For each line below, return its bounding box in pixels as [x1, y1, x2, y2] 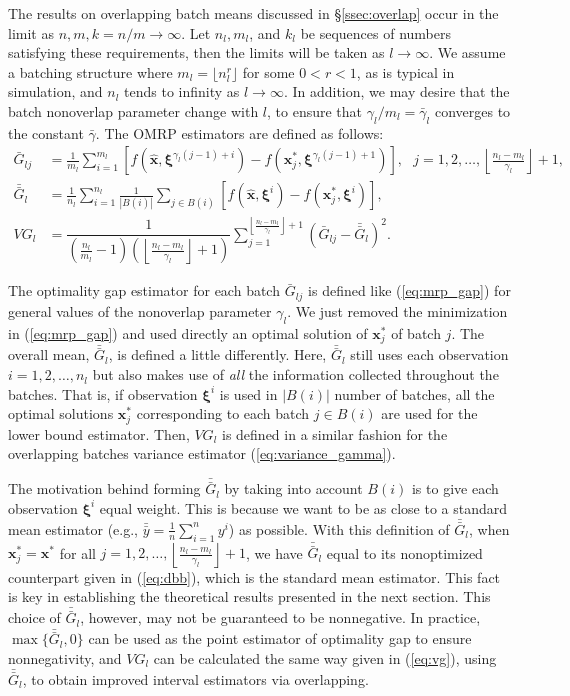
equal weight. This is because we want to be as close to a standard [99, 497, 508, 518]
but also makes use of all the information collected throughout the [92, 364, 499, 385]
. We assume [429, 42, 506, 63]
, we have [246, 542, 303, 563]
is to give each [411, 478, 499, 499]
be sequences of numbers [300, 22, 451, 43]
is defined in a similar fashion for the [221, 423, 448, 444]
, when [469, 518, 510, 539]
